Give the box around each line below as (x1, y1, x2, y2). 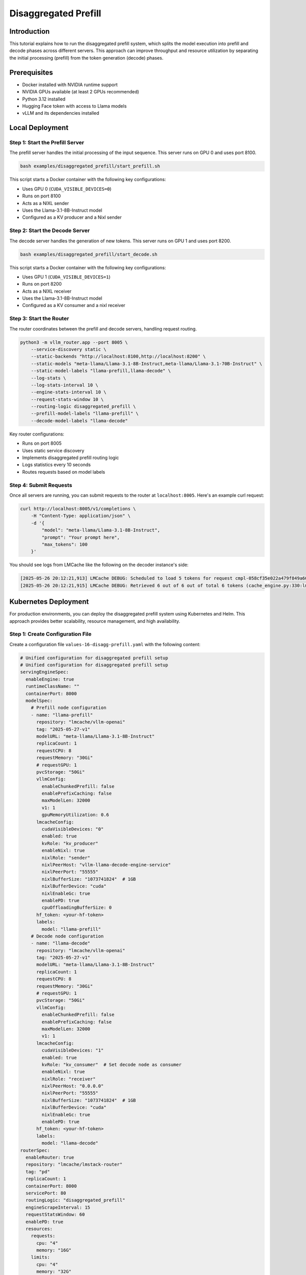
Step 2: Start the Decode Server (9, 227, 90, 234)
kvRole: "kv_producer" (41, 840, 99, 846)
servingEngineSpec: (20, 669, 69, 675)
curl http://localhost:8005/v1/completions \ (20, 505, 136, 512)
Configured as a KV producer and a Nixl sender (22, 214, 122, 220)
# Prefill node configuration (31, 705, 107, 711)
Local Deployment (9, 123, 69, 132)
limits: (31, 1255, 50, 1260)
